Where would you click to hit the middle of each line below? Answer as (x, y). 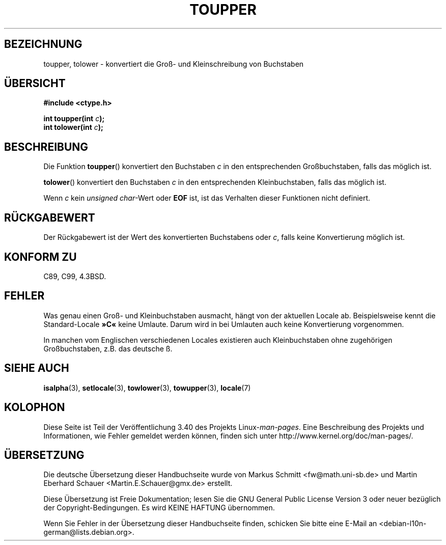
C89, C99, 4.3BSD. (75, 276)
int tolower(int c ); (73, 127)
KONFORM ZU (40, 257)
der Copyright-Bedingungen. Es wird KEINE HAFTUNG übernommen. (159, 508)
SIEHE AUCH (37, 368)
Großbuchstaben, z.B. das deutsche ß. (108, 348)
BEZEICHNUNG (43, 44)
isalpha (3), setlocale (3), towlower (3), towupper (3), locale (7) (147, 388)
